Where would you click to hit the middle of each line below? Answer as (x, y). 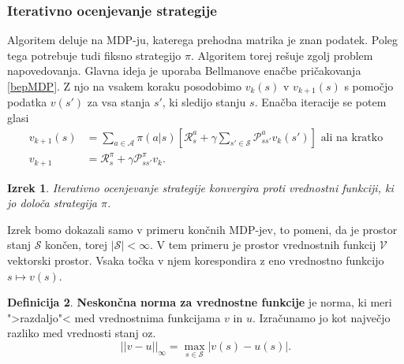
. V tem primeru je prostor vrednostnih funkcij (263, 245)
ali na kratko (352, 137)
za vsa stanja (119, 102)
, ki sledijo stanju (204, 102)
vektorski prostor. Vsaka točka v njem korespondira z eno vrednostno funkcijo (196, 260)
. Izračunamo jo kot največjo (321, 317)
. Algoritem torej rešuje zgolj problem (282, 55)
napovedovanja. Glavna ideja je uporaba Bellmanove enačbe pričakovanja (184, 71)
